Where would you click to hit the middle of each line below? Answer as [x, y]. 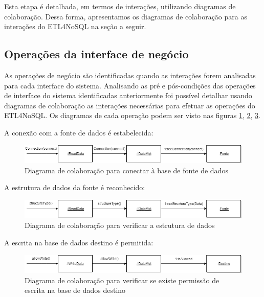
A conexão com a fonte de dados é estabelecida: [79, 132]
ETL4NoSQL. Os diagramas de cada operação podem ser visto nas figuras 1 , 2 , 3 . [132, 115]
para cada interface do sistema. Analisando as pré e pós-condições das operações [130, 85]
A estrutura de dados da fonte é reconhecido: [75, 187]
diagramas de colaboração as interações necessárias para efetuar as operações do [130, 105]
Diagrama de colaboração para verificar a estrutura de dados [120, 225]
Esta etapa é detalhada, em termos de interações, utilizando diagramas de [120, 6]
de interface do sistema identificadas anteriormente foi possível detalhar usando [128, 95]
